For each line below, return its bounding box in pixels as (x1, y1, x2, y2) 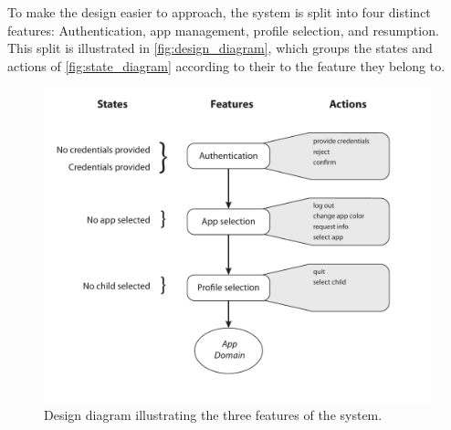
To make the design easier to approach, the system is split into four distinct (7, 3, 431, 21)
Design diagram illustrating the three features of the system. (44, 405, 383, 425)
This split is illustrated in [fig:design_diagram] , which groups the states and (7, 38, 433, 58)
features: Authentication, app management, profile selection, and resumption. (7, 20, 439, 39)
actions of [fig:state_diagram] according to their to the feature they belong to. (7, 56, 446, 75)
